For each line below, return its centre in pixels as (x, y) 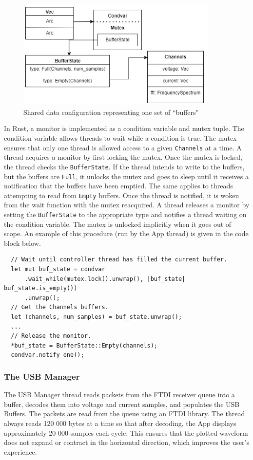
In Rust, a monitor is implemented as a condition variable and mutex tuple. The (124, 128)
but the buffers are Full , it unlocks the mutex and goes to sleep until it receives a (126, 176)
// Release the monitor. (51, 336)
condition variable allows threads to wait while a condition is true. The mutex (120, 138)
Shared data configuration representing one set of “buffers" (111, 112)
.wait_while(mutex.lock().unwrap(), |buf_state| (105, 279)
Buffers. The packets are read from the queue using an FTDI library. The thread (125, 414)
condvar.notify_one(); (48, 355)
